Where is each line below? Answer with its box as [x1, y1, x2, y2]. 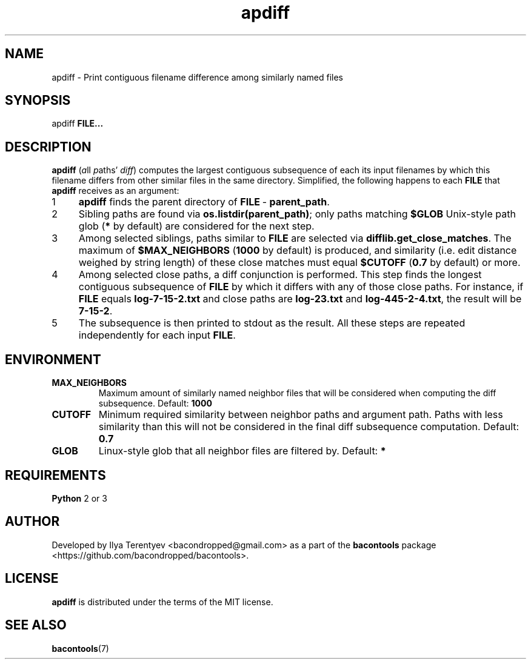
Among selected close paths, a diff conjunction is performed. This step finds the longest [78, 268, 482, 281]
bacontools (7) [52, 643, 109, 654]
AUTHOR [5, 514, 60, 530]
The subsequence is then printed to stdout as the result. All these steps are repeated [78, 317, 466, 330]
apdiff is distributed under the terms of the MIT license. [52, 596, 273, 607]
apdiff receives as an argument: [52, 185, 179, 196]
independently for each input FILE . [78, 329, 236, 342]
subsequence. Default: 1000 [98, 398, 212, 409]
